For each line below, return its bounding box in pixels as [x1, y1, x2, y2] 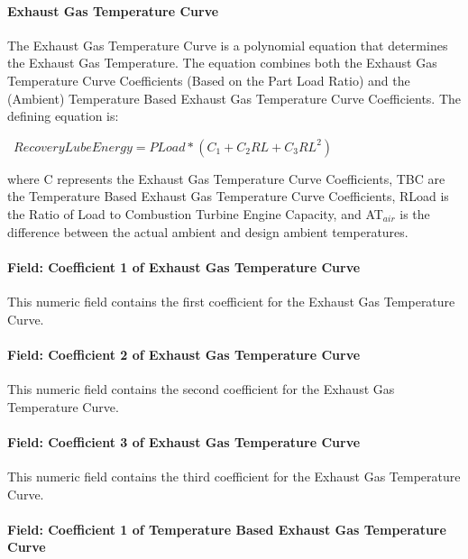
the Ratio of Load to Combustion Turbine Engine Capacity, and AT [7, 204, 383, 223]
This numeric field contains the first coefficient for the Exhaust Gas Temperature [7, 291, 455, 310]
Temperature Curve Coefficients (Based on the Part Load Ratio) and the [7, 70, 410, 89]
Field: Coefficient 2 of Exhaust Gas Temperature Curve [7, 344, 361, 363]
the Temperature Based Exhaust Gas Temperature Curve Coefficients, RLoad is [7, 187, 449, 206]
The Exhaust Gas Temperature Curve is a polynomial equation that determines [7, 35, 448, 54]
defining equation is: [7, 106, 119, 125]
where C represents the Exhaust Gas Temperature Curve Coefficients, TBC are [7, 169, 445, 188]
